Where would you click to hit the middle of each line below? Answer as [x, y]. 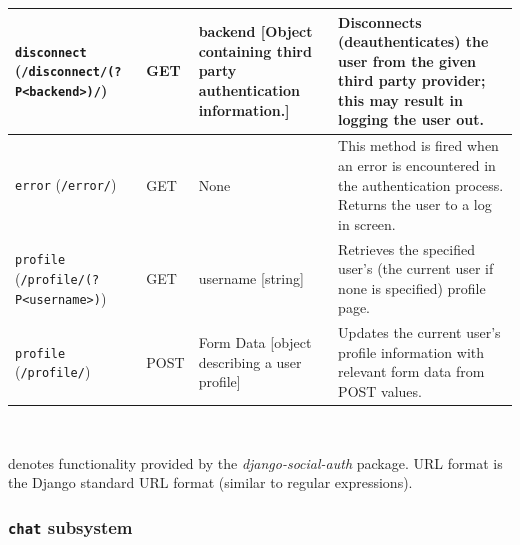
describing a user [250, 361]
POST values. [380, 390]
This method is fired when [418, 145]
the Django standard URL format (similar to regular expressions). [210, 482]
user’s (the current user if [416, 268]
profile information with [411, 351]
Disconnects [380, 21]
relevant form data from [411, 371]
